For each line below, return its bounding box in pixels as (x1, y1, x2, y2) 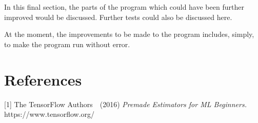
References (4, 69, 82, 90)
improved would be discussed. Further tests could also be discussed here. (4, 11, 232, 22)
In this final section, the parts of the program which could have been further (4, 2, 244, 12)
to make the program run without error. (4, 38, 130, 49)
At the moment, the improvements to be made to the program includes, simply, (4, 29, 254, 39)
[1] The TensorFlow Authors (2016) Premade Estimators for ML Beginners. (4, 98, 247, 109)
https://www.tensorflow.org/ (4, 109, 95, 119)
